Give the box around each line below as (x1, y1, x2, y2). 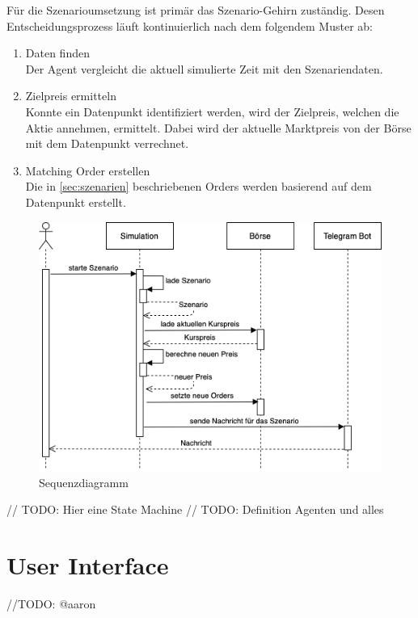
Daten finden (25, 44, 90, 61)
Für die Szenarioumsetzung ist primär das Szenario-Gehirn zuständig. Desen (6, 2, 385, 18)
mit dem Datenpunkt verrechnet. (25, 135, 189, 152)
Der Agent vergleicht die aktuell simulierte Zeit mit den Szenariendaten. (25, 60, 383, 77)
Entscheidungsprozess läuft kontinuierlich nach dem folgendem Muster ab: (6, 17, 373, 34)
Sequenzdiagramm (39, 473, 129, 490)
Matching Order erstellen (25, 162, 150, 179)
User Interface (6, 549, 169, 582)
